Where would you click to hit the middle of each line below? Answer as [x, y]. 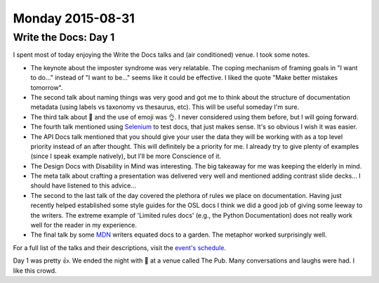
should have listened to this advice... [83, 185]
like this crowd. [35, 270]
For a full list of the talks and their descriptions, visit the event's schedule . [119, 248]
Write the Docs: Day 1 [64, 37]
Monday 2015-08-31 [74, 18]
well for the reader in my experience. [84, 225]
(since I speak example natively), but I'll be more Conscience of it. [126, 156]
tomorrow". [47, 87]
